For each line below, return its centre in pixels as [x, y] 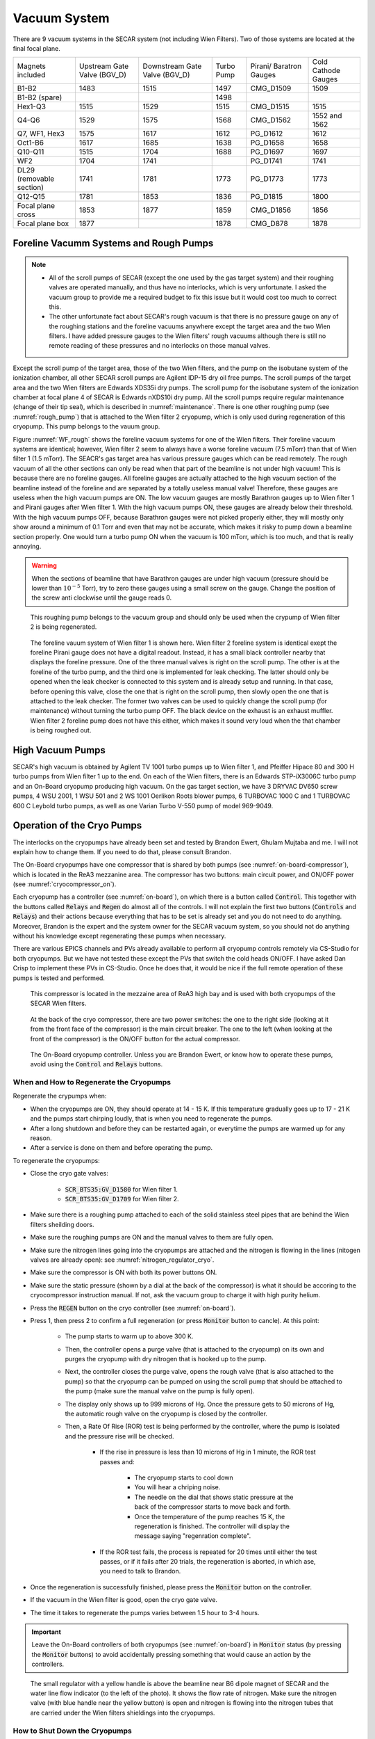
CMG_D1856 [271, 210]
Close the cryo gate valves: [69, 1173]
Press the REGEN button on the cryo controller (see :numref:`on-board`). [133, 1308]
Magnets [32, 66]
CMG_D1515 [270, 106]
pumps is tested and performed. [59, 978]
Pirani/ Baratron [276, 66]
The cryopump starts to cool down [184, 1477]
